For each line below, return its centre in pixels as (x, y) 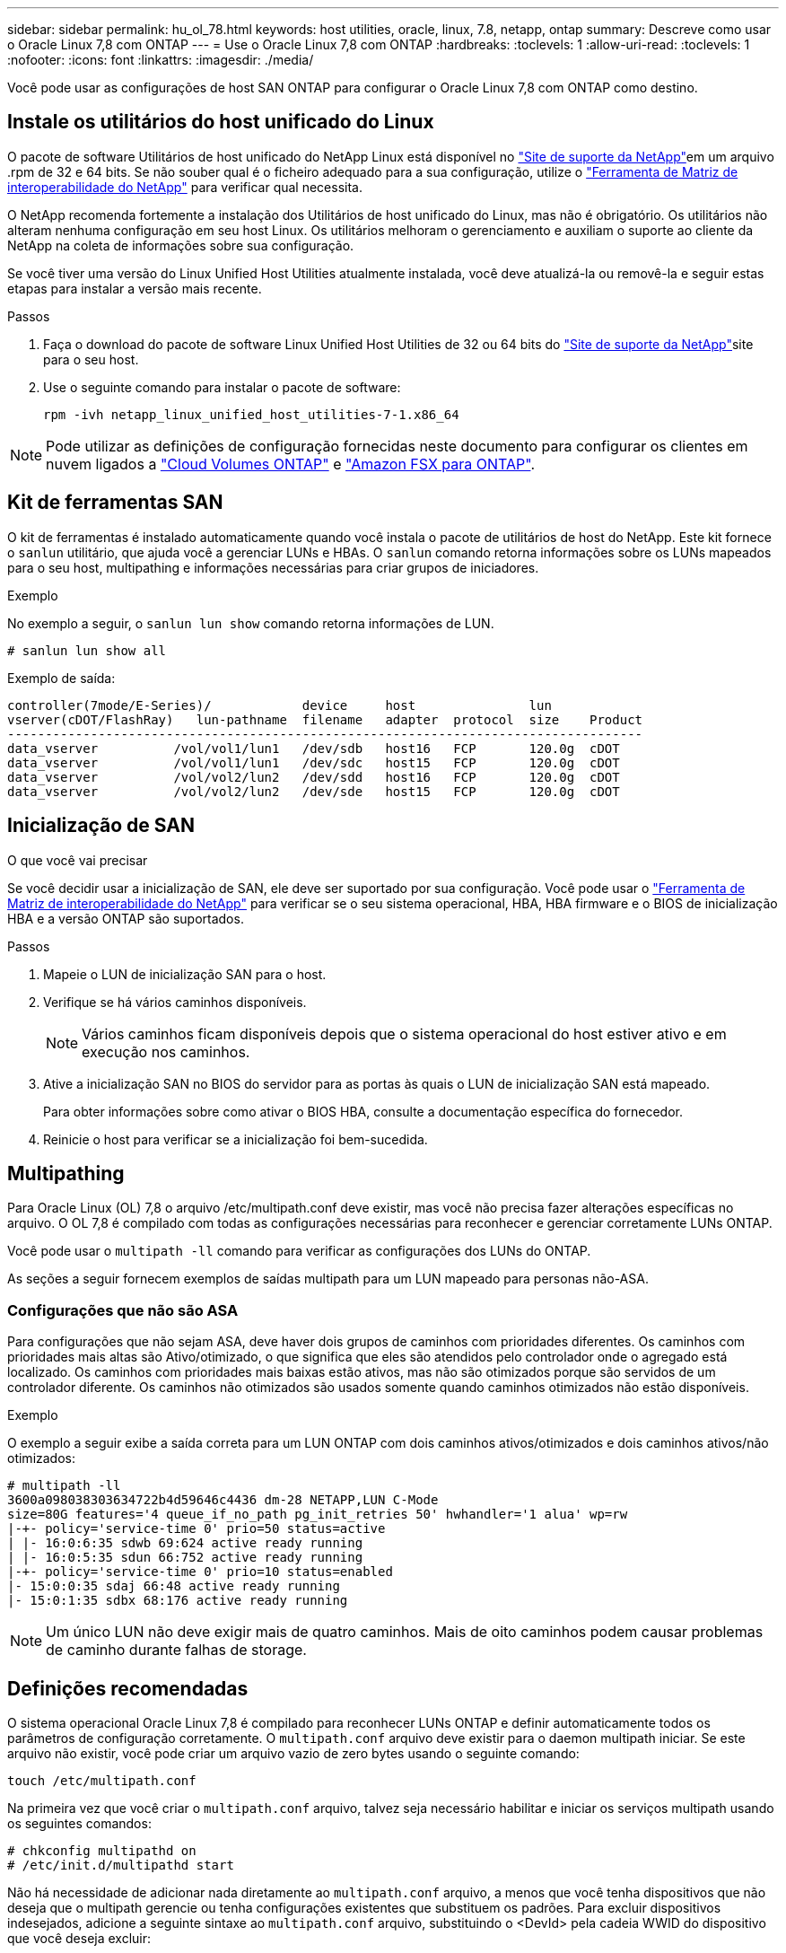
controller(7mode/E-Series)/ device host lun (279, 705)
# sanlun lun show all (87, 650)
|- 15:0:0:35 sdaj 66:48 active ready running (174, 1586)
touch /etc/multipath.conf (102, 1780)
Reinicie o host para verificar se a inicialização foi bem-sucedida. (236, 1139)
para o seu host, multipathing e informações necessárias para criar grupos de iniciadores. (273, 567)
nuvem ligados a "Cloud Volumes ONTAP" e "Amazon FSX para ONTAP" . (291, 464)
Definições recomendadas (128, 1688)
